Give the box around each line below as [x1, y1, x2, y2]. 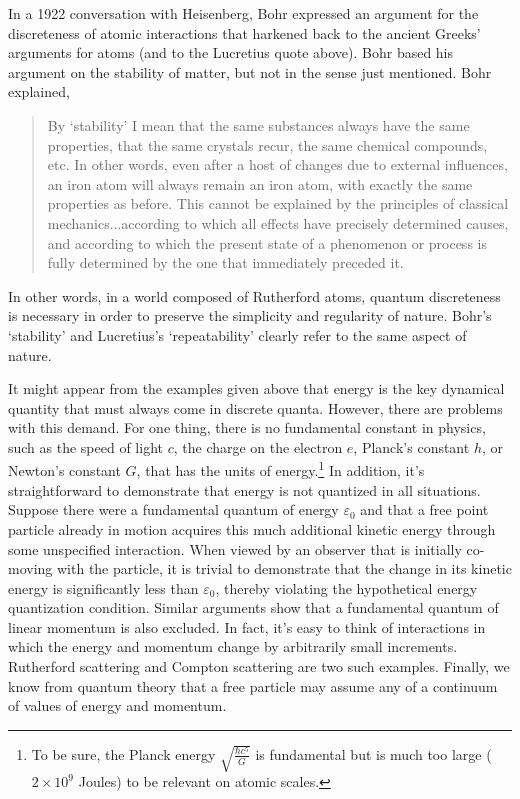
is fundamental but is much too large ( [255, 743, 492, 764]
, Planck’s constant [353, 436, 470, 457]
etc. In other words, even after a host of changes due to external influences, [47, 154, 508, 175]
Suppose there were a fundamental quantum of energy [8, 499, 339, 520]
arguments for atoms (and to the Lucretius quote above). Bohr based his [8, 42, 454, 63]
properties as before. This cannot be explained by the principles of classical [47, 193, 509, 214]
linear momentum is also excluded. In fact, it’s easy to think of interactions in [8, 616, 486, 637]
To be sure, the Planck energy [31, 743, 216, 764]
